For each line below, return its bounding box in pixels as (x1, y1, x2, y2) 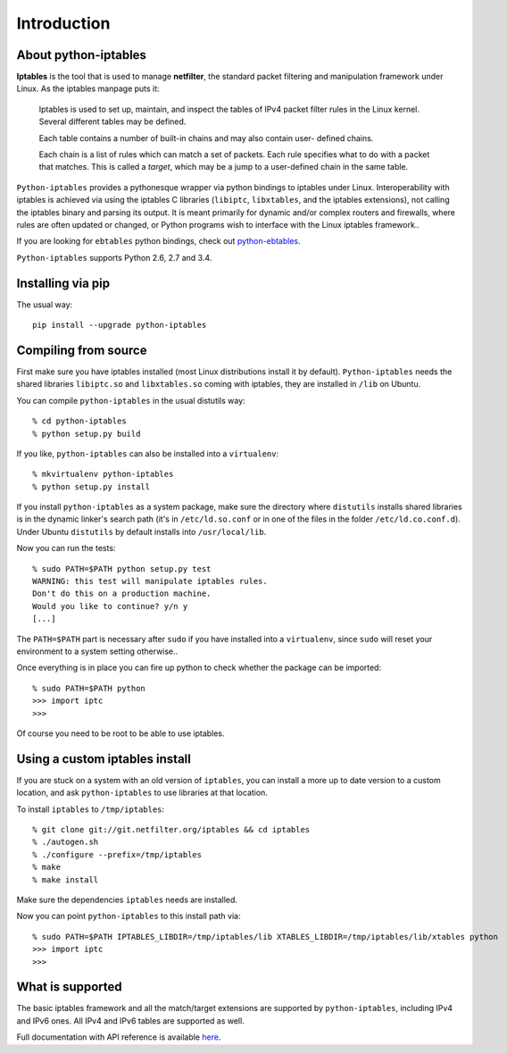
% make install (32, 874, 99, 884)
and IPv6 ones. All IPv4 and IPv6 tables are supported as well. (16, 1015, 245, 1026)
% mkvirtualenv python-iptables (32, 469, 174, 480)
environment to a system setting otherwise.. (16, 646, 179, 657)
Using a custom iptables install (16, 751, 191, 766)
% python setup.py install (32, 481, 151, 491)
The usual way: (16, 299, 73, 310)
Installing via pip (16, 275, 111, 290)
